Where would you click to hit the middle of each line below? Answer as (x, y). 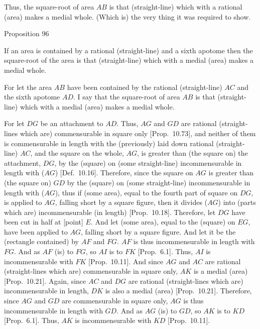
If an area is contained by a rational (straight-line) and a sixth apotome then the (128, 50)
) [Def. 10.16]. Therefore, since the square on (124, 173)
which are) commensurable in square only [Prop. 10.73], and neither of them (138, 133)
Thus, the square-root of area (49, 7)
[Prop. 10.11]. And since (126, 261)
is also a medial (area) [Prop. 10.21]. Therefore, (178, 291)
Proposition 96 (27, 33)
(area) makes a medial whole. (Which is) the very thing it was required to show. (127, 16)
